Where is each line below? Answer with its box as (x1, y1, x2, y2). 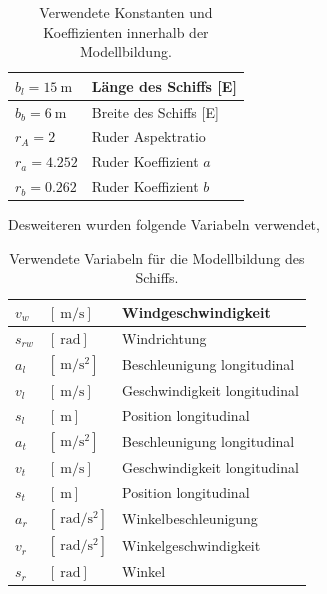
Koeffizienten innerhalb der (43, 21, 209, 42)
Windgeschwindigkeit (122, 302, 271, 323)
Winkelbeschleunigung (122, 507, 258, 528)
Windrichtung (122, 327, 207, 348)
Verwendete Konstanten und (39, 2, 213, 22)
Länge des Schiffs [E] (91, 75, 237, 96)
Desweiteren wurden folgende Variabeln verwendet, (8, 214, 320, 235)
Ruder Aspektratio (91, 126, 206, 147)
